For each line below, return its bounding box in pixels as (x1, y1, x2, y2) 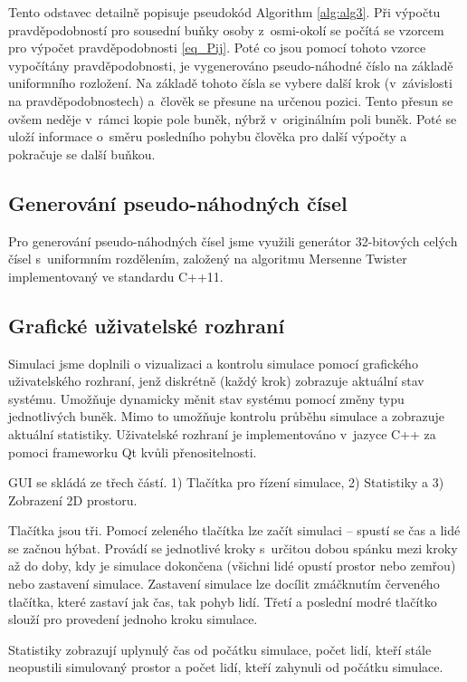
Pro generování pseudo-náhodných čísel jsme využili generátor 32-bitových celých (8, 231, 458, 250)
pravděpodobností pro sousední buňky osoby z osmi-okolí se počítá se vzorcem (8, 20, 444, 39)
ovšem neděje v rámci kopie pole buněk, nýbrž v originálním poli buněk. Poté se (8, 109, 457, 128)
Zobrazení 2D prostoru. (8, 490, 138, 509)
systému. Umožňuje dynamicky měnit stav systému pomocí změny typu (8, 389, 405, 408)
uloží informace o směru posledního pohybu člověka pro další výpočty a (8, 127, 407, 146)
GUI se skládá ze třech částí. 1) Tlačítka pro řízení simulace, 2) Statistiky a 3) (8, 473, 444, 492)
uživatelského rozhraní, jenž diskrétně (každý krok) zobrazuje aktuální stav (8, 371, 424, 390)
